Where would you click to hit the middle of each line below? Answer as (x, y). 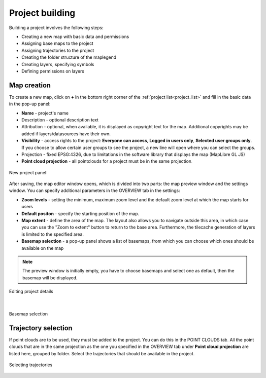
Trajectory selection (41, 328)
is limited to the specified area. (52, 234)
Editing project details (31, 292)
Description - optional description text (60, 120)
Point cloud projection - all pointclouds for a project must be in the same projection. (107, 161)
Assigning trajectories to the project (58, 50)
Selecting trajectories (31, 365)
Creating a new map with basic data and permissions (75, 37)
